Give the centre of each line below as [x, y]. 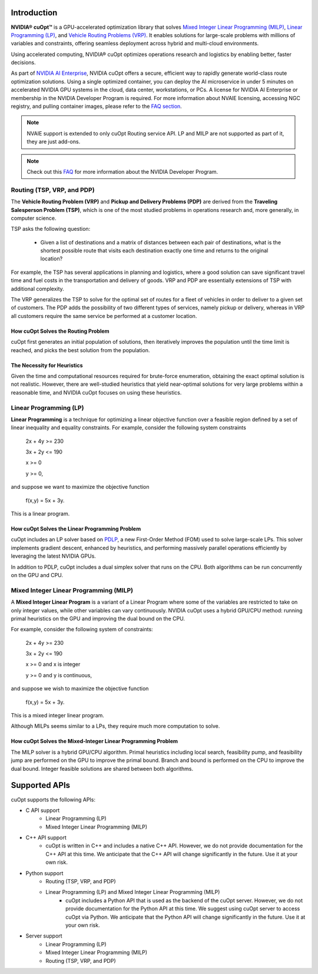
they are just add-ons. [54, 142]
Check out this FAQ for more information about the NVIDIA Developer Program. [122, 171]
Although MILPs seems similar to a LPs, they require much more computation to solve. [115, 726]
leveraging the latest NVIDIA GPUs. [54, 556]
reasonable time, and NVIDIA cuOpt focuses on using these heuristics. [96, 392]
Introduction [34, 13]
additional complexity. [37, 289]
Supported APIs [41, 785]
